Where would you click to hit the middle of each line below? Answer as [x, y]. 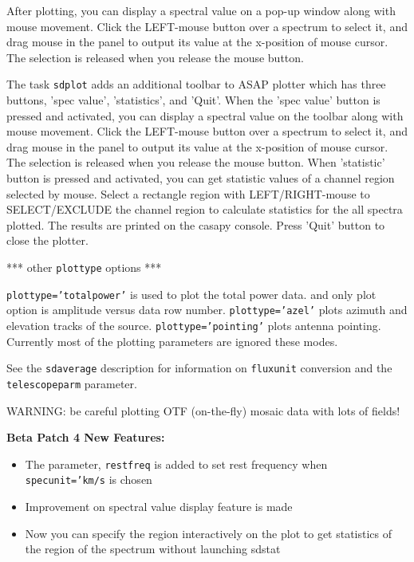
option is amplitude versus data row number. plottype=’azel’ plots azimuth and [207, 310]
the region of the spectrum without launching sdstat [153, 549]
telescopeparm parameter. [72, 383]
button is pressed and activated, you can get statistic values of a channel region [201, 178]
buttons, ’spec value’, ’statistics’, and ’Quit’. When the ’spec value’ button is [193, 100]
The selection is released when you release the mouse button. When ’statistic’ [196, 162]
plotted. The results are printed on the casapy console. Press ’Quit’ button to [196, 224]
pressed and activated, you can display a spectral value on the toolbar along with [205, 115]
